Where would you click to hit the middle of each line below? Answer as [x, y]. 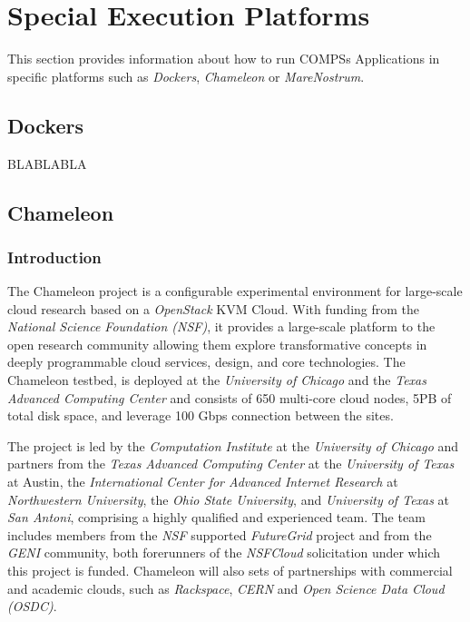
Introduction [54, 257]
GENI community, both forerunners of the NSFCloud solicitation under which [224, 553]
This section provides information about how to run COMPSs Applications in [224, 59]
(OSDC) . [32, 606]
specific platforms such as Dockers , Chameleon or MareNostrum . [186, 76]
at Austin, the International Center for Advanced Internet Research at [203, 482]
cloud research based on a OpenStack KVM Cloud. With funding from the [214, 308]
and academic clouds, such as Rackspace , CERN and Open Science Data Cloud [226, 588]
